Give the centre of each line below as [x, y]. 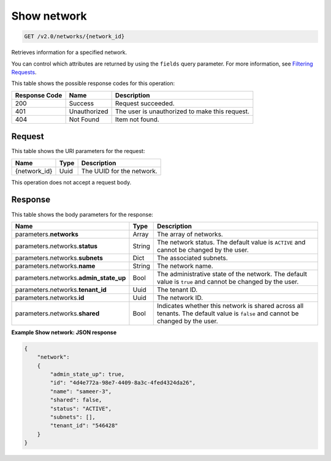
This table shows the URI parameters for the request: [78, 151]
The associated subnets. [192, 258]
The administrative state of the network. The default [232, 274]
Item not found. [137, 119]
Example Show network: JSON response [64, 332]
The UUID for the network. [119, 171]
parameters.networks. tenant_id [61, 290]
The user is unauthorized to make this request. [182, 111]
